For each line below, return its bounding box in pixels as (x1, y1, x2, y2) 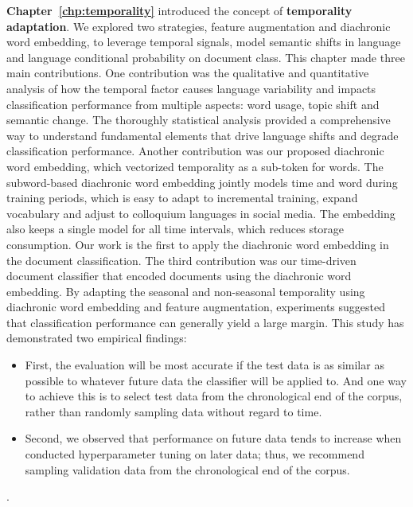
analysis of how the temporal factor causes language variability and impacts (6, 80, 376, 96)
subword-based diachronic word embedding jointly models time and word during (6, 174, 398, 190)
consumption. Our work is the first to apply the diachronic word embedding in (6, 236, 389, 252)
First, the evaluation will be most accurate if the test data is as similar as (25, 357, 384, 373)
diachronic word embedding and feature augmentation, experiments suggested (6, 298, 386, 315)
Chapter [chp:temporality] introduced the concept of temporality (6, 2, 353, 18)
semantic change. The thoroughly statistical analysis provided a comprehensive (6, 111, 391, 128)
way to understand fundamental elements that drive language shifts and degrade (6, 127, 399, 143)
